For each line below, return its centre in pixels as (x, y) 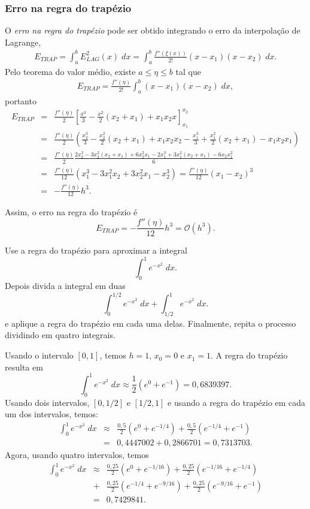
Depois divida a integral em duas (65, 285)
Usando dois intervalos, (47, 402)
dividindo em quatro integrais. (60, 335)
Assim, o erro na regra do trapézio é (71, 212)
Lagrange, (23, 42)
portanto (21, 100)
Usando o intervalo (39, 355)
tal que (188, 71)
